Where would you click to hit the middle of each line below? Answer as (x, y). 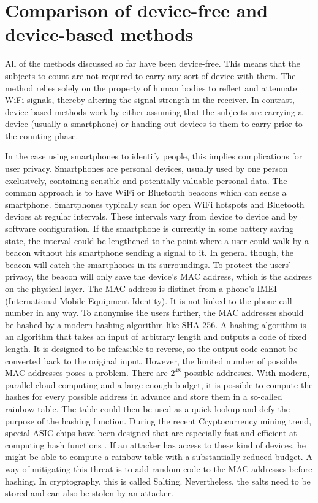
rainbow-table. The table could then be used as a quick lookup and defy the (147, 408)
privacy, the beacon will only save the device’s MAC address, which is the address (159, 276)
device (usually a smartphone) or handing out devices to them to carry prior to (154, 124)
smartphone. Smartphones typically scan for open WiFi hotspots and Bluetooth (155, 204)
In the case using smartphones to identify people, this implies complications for (154, 156)
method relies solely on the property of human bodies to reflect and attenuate (151, 87)
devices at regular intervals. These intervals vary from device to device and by (151, 216)
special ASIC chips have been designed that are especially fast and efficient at (151, 433)
